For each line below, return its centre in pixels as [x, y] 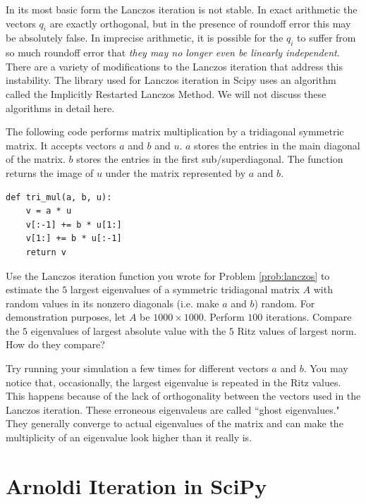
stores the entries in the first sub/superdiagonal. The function [210, 159]
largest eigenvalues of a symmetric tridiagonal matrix [185, 289]
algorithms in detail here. [60, 107]
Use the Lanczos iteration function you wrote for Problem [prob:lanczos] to [168, 275]
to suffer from [327, 38]
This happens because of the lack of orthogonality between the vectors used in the [183, 396]
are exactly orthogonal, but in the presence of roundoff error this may [200, 23]
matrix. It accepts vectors [61, 145]
